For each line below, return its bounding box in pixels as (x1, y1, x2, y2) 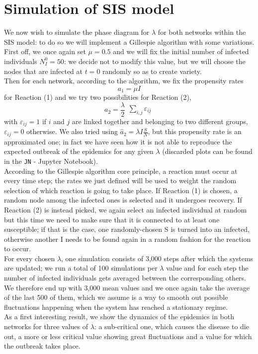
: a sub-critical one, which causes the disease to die (94, 321, 249, 332)
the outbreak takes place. (4, 341, 81, 351)
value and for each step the (166, 263, 249, 273)
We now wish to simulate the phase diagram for (4, 27, 150, 37)
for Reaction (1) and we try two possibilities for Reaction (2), (4, 92, 191, 102)
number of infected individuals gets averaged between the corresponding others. (4, 273, 247, 283)
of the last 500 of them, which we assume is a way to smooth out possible (4, 292, 228, 302)
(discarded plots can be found (162, 146, 253, 156)
